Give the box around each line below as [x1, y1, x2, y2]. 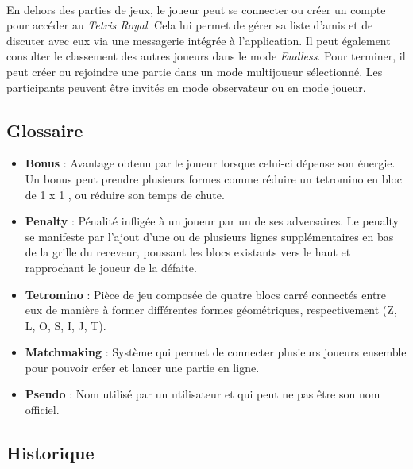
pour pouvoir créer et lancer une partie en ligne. [25, 359, 260, 375]
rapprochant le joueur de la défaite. [25, 259, 197, 275]
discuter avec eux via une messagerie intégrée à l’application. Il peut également [6, 32, 391, 48]
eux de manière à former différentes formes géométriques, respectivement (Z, [25, 302, 397, 318]
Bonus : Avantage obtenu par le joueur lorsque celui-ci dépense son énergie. [25, 155, 396, 171]
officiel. [25, 402, 60, 418]
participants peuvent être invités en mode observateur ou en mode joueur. [6, 79, 366, 95]
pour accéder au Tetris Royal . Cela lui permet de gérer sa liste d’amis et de [6, 17, 373, 33]
